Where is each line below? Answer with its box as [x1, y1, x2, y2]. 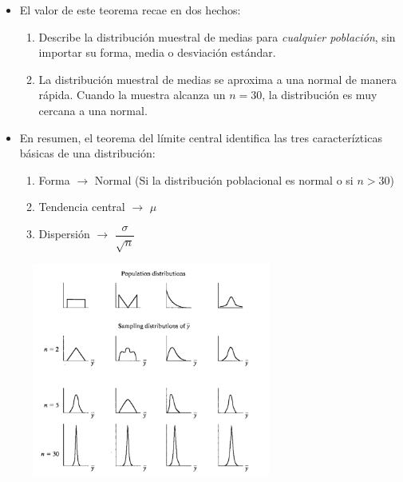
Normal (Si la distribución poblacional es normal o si [94, 171, 354, 188]
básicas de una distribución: [19, 145, 156, 161]
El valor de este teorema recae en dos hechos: [19, 2, 241, 18]
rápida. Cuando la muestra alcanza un [38, 86, 226, 103]
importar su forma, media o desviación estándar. [38, 44, 276, 61]
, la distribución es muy [262, 86, 377, 103]
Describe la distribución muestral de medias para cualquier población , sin [38, 28, 396, 45]
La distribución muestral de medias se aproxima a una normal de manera [38, 70, 397, 87]
